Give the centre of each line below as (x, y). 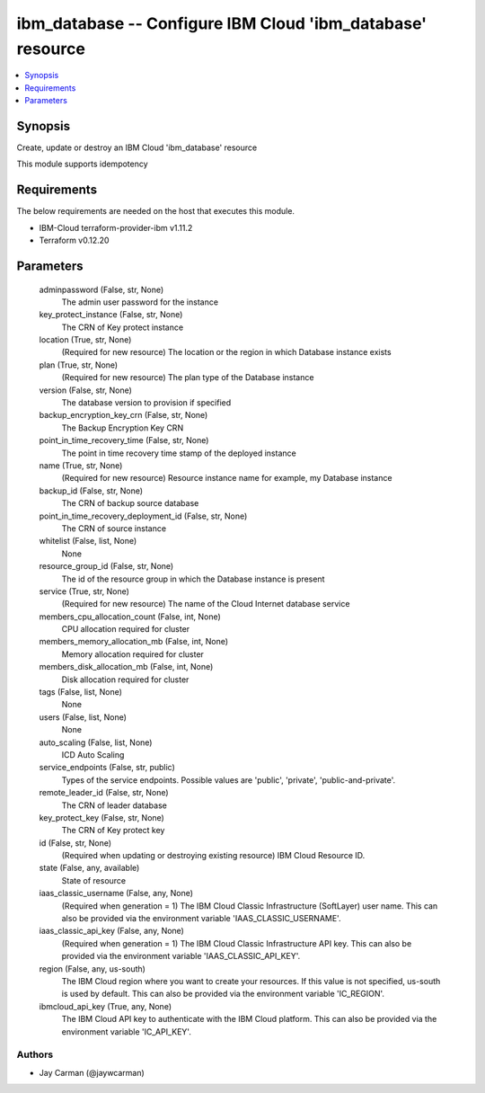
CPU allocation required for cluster (126, 629)
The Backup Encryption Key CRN (123, 428)
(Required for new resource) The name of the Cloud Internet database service (206, 604)
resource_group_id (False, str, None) (106, 566)
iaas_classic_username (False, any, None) (116, 893)
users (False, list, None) (83, 717)
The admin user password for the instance (140, 302)
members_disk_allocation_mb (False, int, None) (126, 667)
